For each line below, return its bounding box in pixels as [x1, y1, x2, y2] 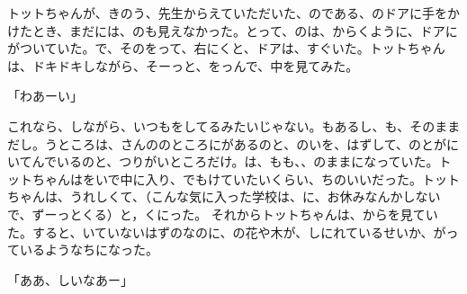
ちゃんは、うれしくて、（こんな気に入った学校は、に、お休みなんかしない [7, 187, 441, 206]
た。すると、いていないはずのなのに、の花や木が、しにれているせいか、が [7, 222, 446, 241]
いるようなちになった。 [19, 240, 158, 259]
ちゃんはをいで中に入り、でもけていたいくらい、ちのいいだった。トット [31, 169, 461, 188]
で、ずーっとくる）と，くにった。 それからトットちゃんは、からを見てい [7, 204, 438, 223]
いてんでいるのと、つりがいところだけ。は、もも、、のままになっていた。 [7, 152, 439, 171]
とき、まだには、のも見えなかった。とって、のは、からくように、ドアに [31, 21, 458, 40]
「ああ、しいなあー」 [7, 270, 133, 289]
